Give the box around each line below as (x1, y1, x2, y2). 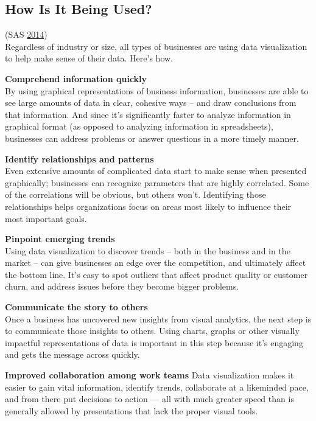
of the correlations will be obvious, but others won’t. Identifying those (5, 188, 266, 201)
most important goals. (5, 212, 87, 224)
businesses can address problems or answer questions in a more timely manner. (5, 131, 299, 144)
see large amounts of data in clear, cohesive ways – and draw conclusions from (5, 96, 297, 109)
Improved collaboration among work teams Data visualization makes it (5, 369, 294, 381)
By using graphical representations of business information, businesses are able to (5, 84, 309, 97)
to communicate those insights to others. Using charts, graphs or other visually (5, 324, 300, 337)
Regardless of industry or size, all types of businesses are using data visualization (5, 40, 307, 52)
